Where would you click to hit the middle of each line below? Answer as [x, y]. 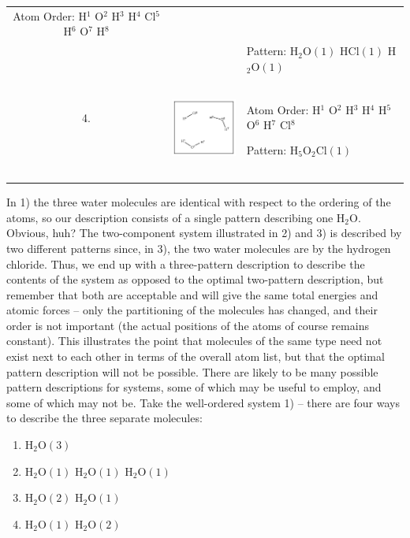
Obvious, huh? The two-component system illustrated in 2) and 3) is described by [204, 233]
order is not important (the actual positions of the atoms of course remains [188, 325]
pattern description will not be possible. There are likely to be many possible [192, 371]
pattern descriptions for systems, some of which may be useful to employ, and [194, 387]
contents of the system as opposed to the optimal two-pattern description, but [195, 279]
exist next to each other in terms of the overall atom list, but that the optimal [196, 356]
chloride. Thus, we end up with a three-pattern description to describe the [186, 263]
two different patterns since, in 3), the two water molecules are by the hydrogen [199, 248]
